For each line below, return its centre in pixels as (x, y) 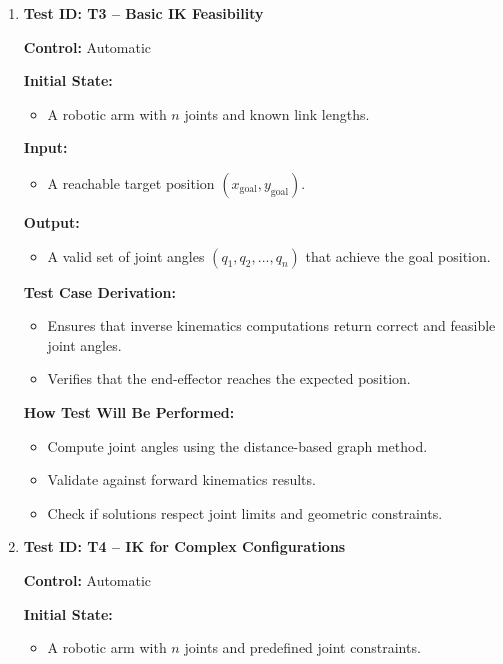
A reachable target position (131, 182)
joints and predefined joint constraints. (302, 647)
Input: (45, 147)
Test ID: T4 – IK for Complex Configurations (184, 546)
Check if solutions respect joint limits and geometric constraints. (245, 512)
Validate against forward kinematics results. (181, 479)
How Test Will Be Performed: (129, 411)
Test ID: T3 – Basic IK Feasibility (143, 13)
